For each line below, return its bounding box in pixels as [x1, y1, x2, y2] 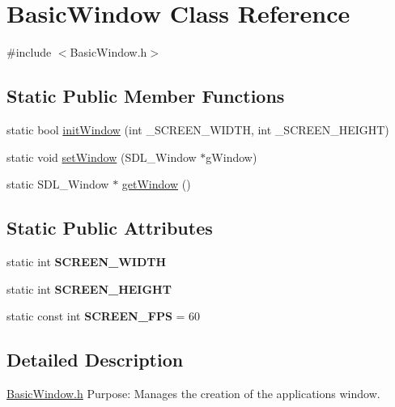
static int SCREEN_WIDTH [6, 252, 167, 269]
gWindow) [206, 148, 257, 165]
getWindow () [121, 176, 191, 193]
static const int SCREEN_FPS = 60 [6, 307, 201, 324]
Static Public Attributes [6, 215, 213, 240]
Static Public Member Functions [6, 83, 285, 108]
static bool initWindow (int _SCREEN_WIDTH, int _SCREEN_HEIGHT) [6, 121, 389, 138]
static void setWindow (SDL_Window [6, 148, 197, 165]
